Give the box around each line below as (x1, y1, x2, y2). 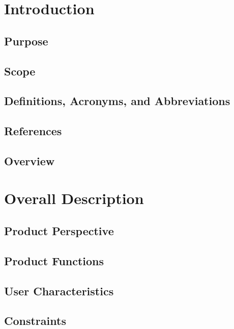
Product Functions (4, 252, 104, 268)
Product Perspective (4, 223, 114, 239)
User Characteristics (4, 283, 114, 298)
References (4, 123, 62, 139)
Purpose (4, 33, 48, 48)
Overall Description (4, 188, 144, 209)
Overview (4, 153, 55, 168)
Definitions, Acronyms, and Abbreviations (4, 93, 230, 109)
